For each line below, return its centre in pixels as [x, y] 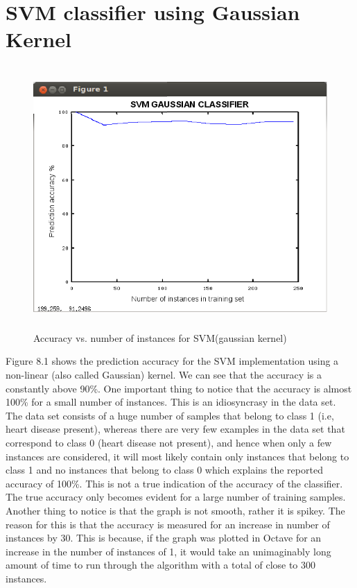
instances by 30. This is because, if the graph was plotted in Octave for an [164, 538]
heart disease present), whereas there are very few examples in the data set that [175, 429]
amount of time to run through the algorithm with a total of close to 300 [161, 565]
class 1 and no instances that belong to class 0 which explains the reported [164, 470]
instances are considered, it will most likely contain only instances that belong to [177, 456]
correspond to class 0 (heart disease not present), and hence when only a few [169, 442]
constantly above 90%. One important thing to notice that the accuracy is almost [179, 388]
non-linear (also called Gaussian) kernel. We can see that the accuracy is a [164, 375]
